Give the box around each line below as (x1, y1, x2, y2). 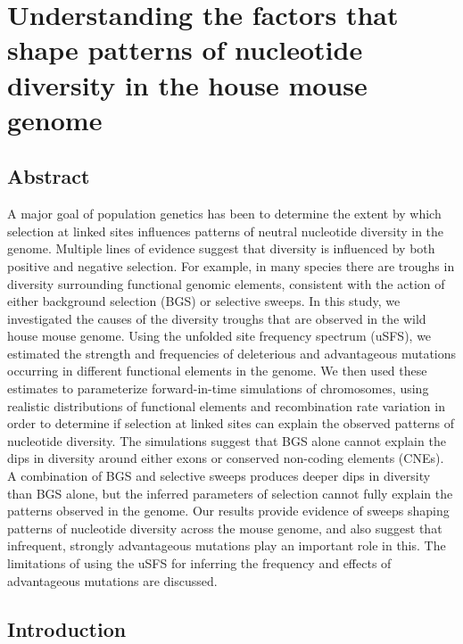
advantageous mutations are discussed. (7, 571, 218, 590)
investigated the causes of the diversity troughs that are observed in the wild (7, 309, 426, 327)
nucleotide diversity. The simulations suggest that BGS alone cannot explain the (7, 431, 446, 450)
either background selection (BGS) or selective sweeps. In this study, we (7, 292, 401, 310)
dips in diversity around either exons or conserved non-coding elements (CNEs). (7, 449, 444, 467)
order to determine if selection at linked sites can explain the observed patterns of (7, 414, 455, 433)
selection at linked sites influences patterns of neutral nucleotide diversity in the (7, 221, 444, 240)
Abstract (7, 162, 90, 190)
